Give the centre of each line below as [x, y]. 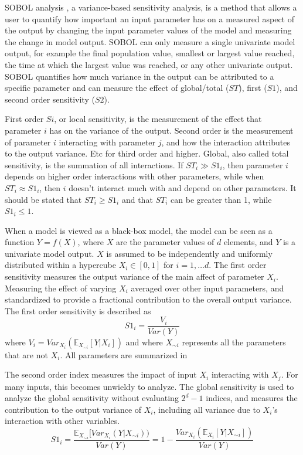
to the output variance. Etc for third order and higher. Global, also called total [147, 153]
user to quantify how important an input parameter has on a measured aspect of [150, 18]
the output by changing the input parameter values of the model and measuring [148, 30]
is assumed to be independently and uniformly [189, 253]
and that [137, 199]
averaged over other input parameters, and [207, 288]
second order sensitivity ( [50, 99]
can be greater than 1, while [221, 199]
